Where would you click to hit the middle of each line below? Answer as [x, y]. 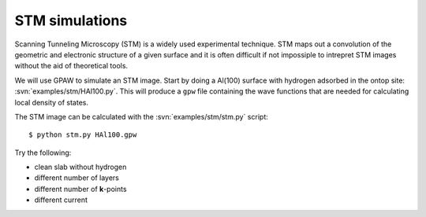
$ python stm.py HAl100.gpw [83, 135]
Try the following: [43, 153]
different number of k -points [80, 189]
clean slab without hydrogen [80, 167]
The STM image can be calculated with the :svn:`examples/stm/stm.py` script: [141, 116]
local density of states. [51, 102]
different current [61, 200]
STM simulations [71, 20]
